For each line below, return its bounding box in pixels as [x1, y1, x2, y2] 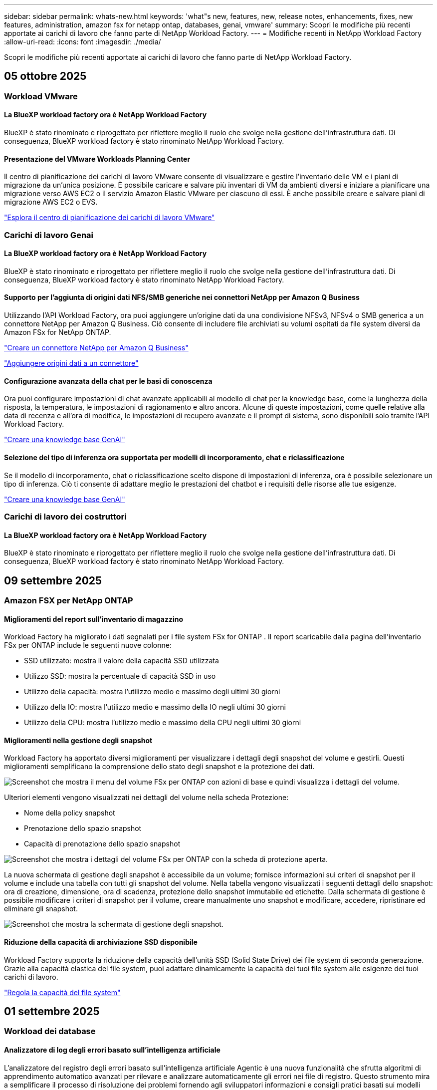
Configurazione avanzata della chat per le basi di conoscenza [4, 376, 213, 385]
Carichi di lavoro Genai [4, 230, 94, 240]
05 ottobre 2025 [4, 70, 87, 83]
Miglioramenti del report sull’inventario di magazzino [4, 614, 184, 623]
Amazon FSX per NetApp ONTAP [4, 595, 133, 605]
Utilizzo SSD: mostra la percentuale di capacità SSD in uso [24, 672, 216, 681]
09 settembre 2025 [4, 574, 102, 587]
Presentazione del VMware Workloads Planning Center [4, 154, 191, 163]
